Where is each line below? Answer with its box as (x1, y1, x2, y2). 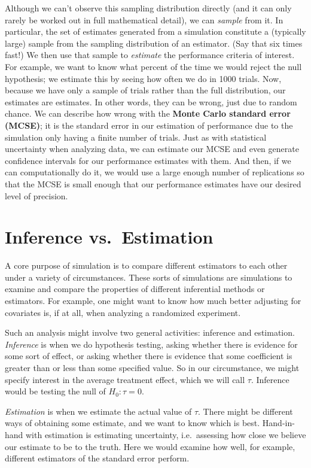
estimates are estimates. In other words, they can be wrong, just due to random (5, 95, 297, 108)
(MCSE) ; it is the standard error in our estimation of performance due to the (5, 118, 293, 131)
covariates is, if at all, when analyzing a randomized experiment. (5, 306, 241, 318)
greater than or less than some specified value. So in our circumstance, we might (5, 361, 300, 373)
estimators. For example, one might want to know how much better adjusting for (5, 294, 301, 306)
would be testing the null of (5, 385, 106, 397)
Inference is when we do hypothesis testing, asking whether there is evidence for (5, 338, 298, 350)
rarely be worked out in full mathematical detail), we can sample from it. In (5, 13, 283, 26)
